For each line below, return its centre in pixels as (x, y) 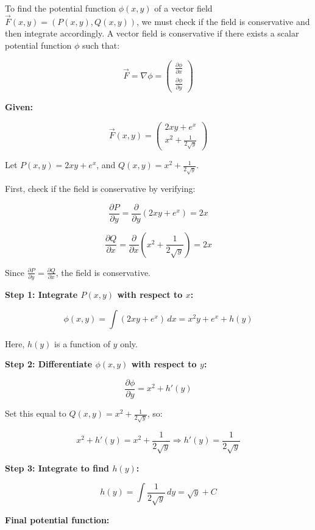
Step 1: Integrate (41, 295)
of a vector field (183, 8)
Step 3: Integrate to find (57, 468)
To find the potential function (61, 8)
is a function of (82, 343)
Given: (19, 106)
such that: (101, 45)
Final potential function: (57, 519)
